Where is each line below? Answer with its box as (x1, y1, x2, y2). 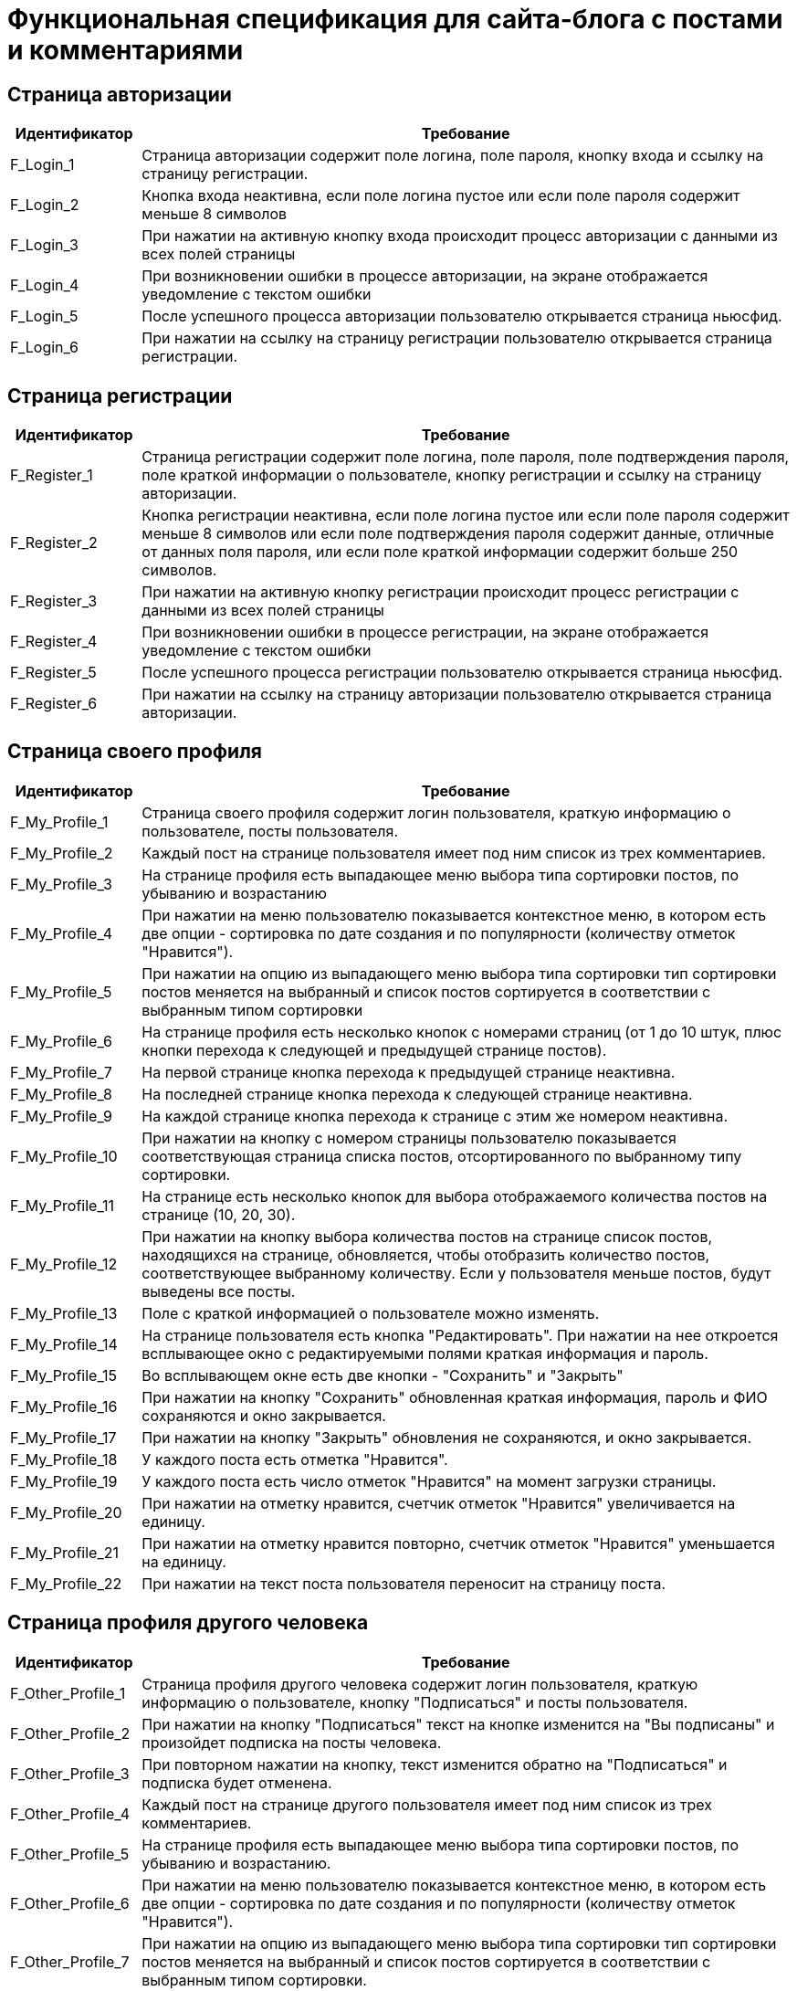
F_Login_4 (10, 276, 79, 295)
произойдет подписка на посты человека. (142, 1733, 442, 1752)
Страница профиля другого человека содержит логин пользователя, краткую (142, 1674, 698, 1693)
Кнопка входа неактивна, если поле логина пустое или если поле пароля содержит (142, 186, 740, 205)
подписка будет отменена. (142, 1773, 332, 1792)
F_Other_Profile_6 (10, 1893, 130, 1912)
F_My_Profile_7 (10, 1062, 112, 1081)
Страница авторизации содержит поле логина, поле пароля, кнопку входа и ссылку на (142, 146, 764, 165)
